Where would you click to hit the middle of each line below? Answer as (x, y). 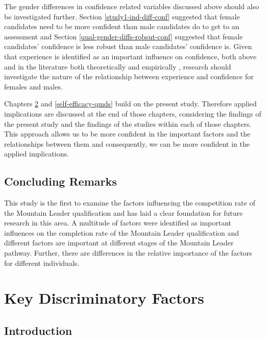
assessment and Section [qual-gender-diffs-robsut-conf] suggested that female (124, 36)
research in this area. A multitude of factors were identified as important (118, 223)
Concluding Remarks (61, 181)
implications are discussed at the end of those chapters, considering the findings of (133, 113)
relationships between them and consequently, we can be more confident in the (127, 143)
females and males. (33, 86)
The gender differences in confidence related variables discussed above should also (132, 6)
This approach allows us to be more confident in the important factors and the (127, 134)
